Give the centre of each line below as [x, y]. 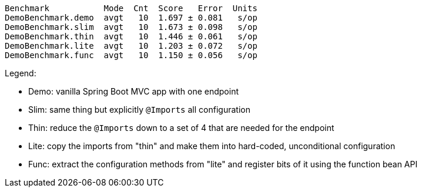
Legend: [21, 73]
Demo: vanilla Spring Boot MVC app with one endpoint [133, 91]
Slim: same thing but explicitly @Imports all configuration [139, 110]
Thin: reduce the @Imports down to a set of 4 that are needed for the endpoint [181, 128]
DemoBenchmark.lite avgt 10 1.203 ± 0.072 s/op [131, 46]
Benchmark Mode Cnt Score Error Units [131, 8]
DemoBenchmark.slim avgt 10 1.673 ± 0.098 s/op [131, 27]
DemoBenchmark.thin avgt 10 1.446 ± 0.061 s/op [131, 36]
